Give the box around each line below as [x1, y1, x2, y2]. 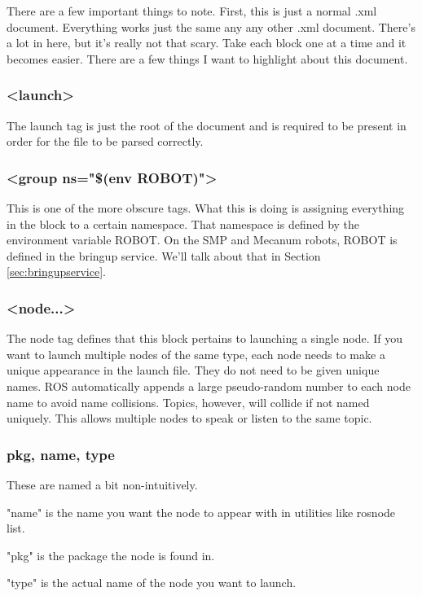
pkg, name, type [7, 444, 115, 464]
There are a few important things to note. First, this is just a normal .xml [7, 2, 377, 19]
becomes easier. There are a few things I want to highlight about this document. [7, 50, 408, 67]
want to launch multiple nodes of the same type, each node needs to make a [7, 345, 385, 362]
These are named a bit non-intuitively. [7, 475, 198, 493]
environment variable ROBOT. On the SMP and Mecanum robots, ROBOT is [7, 231, 398, 248]
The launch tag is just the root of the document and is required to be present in [7, 116, 407, 134]
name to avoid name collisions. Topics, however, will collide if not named [7, 393, 370, 410]
